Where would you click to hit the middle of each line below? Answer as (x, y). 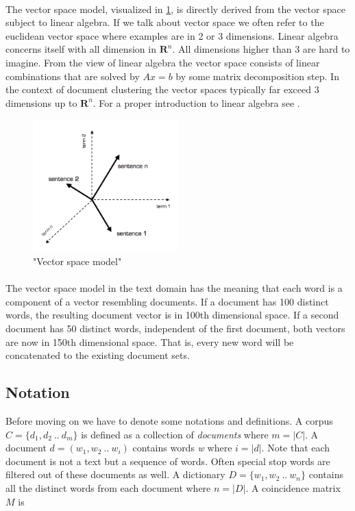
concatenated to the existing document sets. (98, 355)
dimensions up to (41, 102)
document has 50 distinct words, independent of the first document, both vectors (175, 328)
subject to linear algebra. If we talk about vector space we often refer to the (165, 22)
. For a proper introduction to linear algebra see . (196, 102)
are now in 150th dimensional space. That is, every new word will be (150, 341)
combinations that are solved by (73, 76)
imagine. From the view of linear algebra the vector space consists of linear (163, 62)
